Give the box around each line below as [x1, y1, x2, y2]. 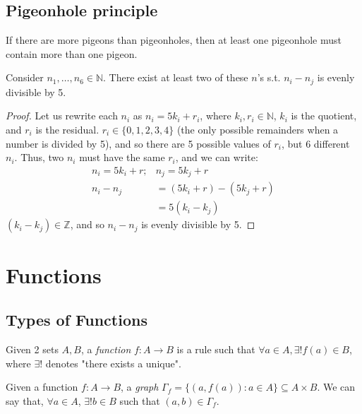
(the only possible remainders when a [176, 122, 339, 137]
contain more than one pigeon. [6, 46, 138, 61]
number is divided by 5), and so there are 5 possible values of [6, 136, 271, 150]
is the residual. [35, 122, 99, 137]
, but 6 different [281, 136, 350, 150]
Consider [6, 70, 44, 85]
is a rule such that [176, 341, 255, 356]
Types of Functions [6, 309, 147, 331]
